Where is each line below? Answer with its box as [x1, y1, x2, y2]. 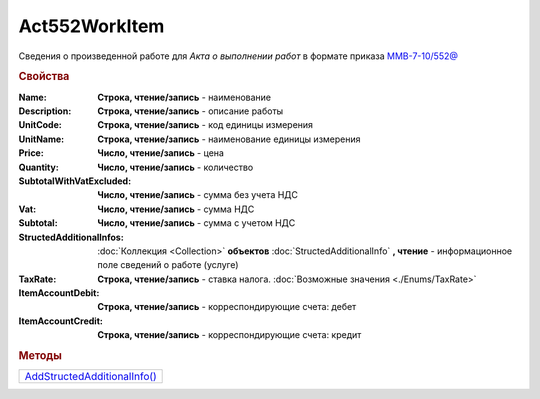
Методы [18, 349, 62, 363]
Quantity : [18, 161, 59, 173]
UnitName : [18, 133, 65, 145]
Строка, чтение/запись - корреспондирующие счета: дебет [97, 301, 357, 313]
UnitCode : [18, 119, 62, 131]
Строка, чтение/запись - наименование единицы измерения [97, 133, 361, 145]
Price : [18, 147, 44, 159]
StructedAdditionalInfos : [18, 231, 124, 243]
